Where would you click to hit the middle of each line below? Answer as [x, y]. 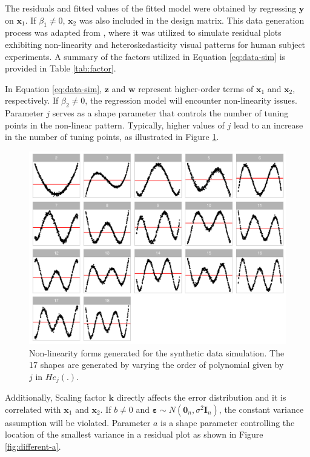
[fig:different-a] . [33, 446]
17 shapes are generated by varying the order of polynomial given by [157, 365]
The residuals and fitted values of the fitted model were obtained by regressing [151, 8]
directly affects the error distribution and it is [201, 397]
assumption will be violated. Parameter [78, 422]
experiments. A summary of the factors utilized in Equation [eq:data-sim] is [145, 56]
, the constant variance [261, 409]
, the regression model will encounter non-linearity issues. [191, 100]
